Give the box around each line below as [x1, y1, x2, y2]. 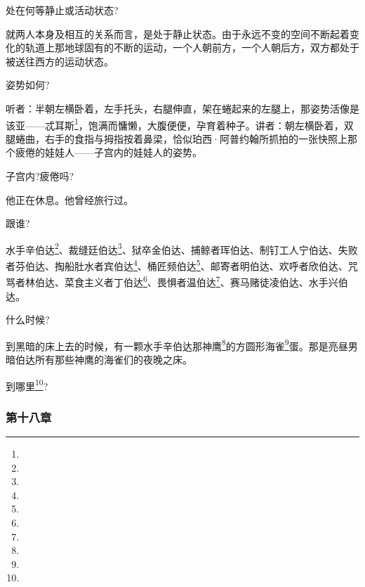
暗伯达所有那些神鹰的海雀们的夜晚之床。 [6, 351, 192, 366]
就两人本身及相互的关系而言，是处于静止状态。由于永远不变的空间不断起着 [6, 26, 350, 41]
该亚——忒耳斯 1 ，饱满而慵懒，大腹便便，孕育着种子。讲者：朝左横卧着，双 [6, 115, 354, 132]
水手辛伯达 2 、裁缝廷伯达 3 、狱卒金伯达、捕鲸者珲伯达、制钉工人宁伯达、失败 [6, 240, 358, 257]
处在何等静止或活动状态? [6, 3, 119, 17]
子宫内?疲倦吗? [6, 169, 74, 183]
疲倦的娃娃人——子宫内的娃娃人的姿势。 [15, 145, 202, 160]
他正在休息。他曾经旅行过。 [6, 192, 133, 207]
